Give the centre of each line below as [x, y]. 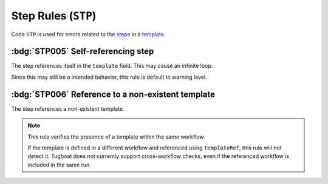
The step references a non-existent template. [68, 108]
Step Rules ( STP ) [54, 16]
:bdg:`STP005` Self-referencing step [83, 51]
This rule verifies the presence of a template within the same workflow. [116, 137]
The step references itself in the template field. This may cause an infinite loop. [112, 66]
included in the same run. [59, 165]
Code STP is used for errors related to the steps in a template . [88, 34]
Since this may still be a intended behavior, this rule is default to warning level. [109, 77]
